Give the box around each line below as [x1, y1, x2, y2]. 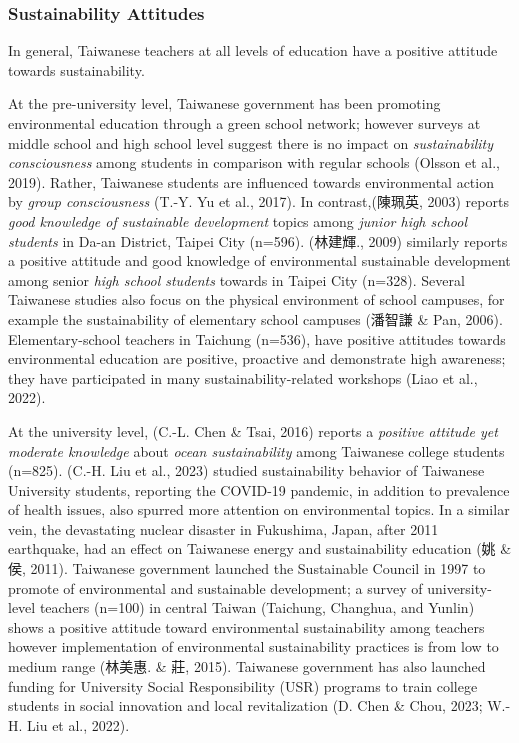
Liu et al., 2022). [27, 714, 130, 735]
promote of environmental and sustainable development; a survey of [8, 577, 423, 598]
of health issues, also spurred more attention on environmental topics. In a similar [8, 499, 510, 520]
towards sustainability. [8, 59, 145, 80]
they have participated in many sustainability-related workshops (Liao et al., [8, 367, 478, 388]
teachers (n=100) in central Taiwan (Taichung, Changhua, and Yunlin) [39, 597, 475, 618]
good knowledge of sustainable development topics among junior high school [8, 210, 468, 231]
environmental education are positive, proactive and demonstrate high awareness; [8, 348, 506, 369]
